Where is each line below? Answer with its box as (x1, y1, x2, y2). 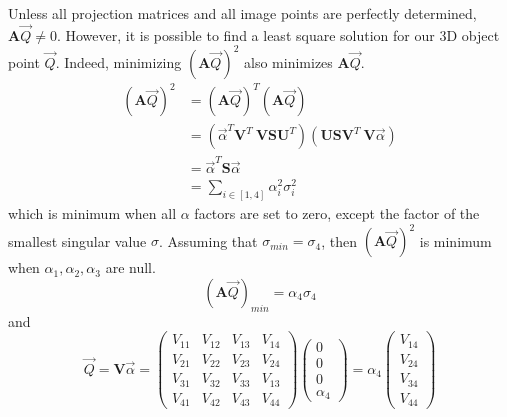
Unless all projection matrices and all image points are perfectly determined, (8, 3, 477, 23)
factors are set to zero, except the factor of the (194, 203, 480, 224)
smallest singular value (8, 230, 147, 251)
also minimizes (244, 51, 333, 72)
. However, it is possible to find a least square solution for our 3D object (56, 24, 500, 45)
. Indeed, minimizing (55, 51, 182, 72)
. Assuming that (158, 230, 258, 251)
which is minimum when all (8, 203, 177, 224)
